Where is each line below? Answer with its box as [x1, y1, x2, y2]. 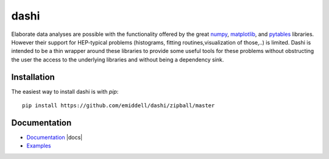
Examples [26, 142, 51, 149]
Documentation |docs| [26, 133, 83, 141]
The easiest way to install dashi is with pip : [11, 88, 119, 95]
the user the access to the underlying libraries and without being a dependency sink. [11, 55, 224, 63]
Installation [11, 72, 55, 82]
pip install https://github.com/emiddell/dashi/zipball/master [22, 102, 215, 109]
